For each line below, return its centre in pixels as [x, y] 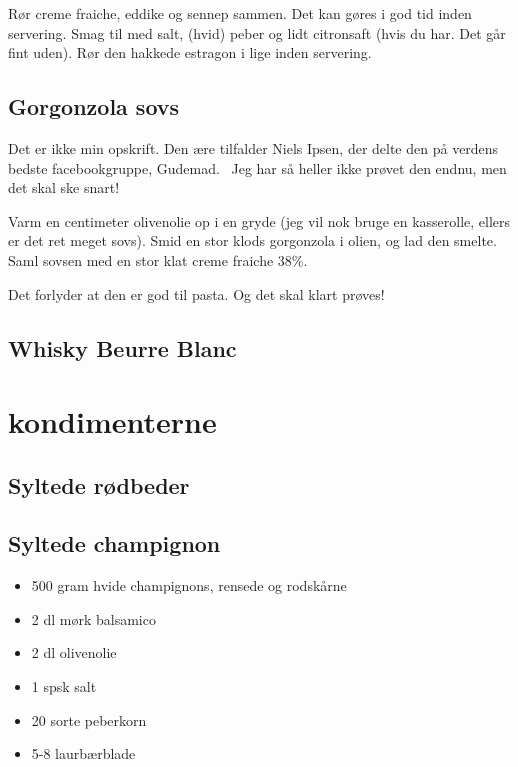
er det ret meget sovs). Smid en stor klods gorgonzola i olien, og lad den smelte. [252, 240]
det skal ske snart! [64, 187]
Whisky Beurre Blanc [122, 347]
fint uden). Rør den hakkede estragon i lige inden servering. [190, 52]
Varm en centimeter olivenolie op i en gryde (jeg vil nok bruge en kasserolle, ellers [259, 220]
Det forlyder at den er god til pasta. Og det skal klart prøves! [196, 293]
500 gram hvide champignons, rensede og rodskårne [189, 585]
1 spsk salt [64, 686]
